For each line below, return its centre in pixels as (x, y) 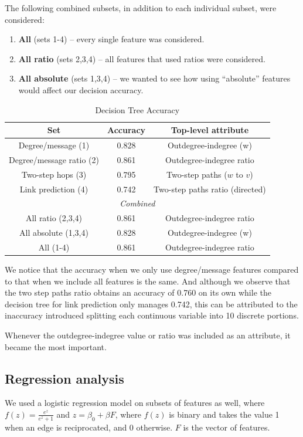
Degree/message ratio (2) (54, 159)
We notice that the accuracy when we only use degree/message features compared (152, 269)
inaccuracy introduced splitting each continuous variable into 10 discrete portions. (152, 315)
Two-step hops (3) (54, 174)
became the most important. (56, 346)
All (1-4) (54, 247)
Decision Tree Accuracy (137, 109)
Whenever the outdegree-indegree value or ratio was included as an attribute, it (148, 335)
